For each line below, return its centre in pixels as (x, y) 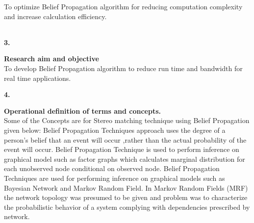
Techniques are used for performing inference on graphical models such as (114, 178)
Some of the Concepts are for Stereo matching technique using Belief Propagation (127, 120)
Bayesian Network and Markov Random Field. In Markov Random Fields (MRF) (126, 187)
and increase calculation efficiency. (55, 16)
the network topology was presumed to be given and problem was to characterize (126, 197)
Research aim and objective (51, 59)
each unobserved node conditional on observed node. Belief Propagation (112, 168)
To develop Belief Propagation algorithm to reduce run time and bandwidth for (123, 68)
